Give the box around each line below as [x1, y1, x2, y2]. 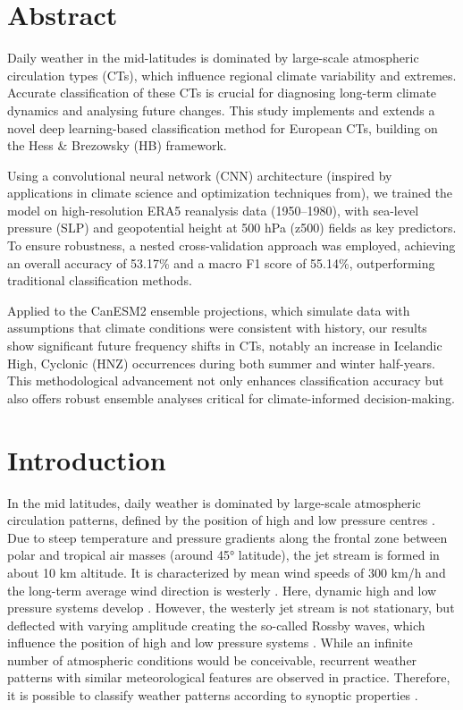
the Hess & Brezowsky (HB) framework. [7, 136, 227, 155]
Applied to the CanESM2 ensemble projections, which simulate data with [7, 300, 410, 319]
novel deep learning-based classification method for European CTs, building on [7, 118, 438, 137]
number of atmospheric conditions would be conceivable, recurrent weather [7, 650, 417, 669]
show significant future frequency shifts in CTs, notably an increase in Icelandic [7, 336, 442, 355]
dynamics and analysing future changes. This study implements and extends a [7, 100, 435, 119]
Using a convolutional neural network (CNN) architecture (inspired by [7, 165, 392, 184]
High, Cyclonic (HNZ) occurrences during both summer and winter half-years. [7, 353, 435, 372]
